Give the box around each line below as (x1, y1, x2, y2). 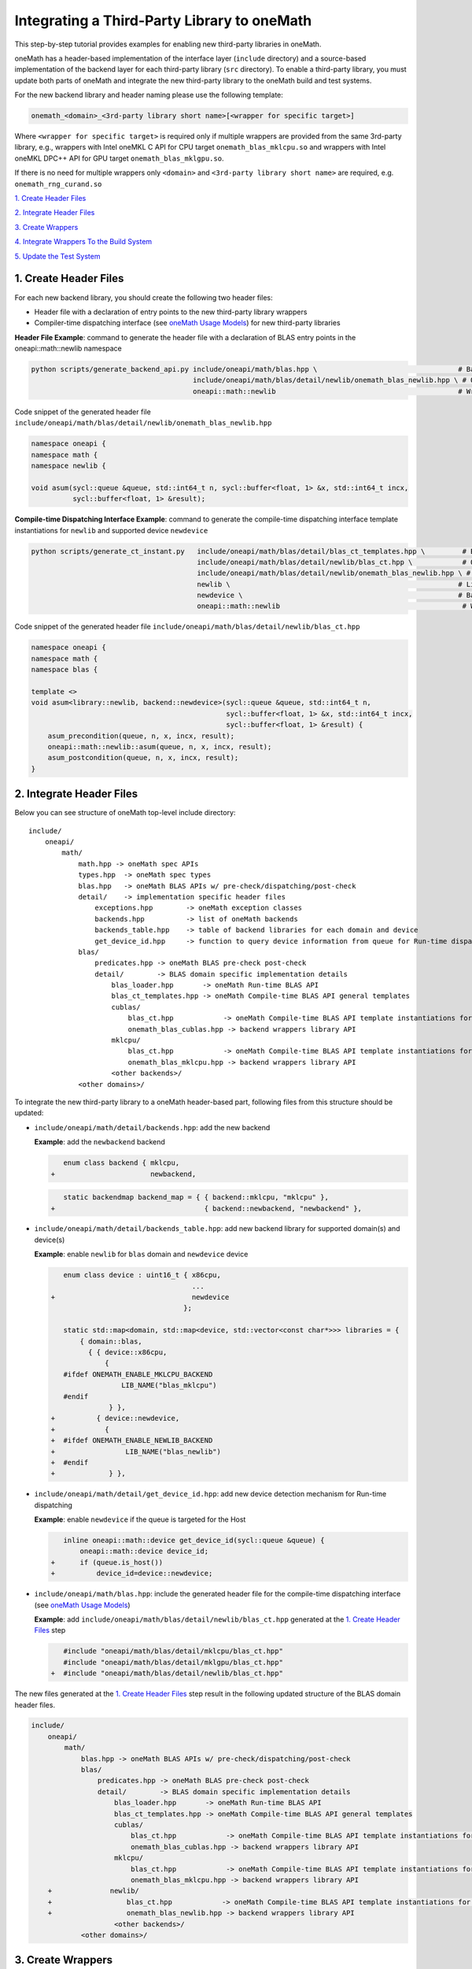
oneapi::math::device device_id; (79, 1547, 208, 1556)
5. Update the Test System (14, 251, 101, 261)
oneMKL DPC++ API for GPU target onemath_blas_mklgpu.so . (14, 154, 224, 163)
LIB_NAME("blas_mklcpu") (120, 1381, 217, 1390)
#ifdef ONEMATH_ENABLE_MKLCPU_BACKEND (63, 1370, 213, 1378)
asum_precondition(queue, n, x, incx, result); (47, 731, 235, 740)
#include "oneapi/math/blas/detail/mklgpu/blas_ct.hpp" (63, 1658, 283, 1667)
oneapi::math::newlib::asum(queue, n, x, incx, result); (47, 742, 272, 751)
